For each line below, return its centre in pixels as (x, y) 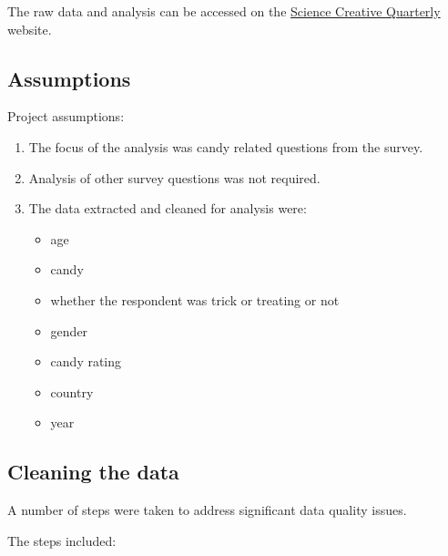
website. (30, 29)
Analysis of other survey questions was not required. (174, 177)
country (72, 391)
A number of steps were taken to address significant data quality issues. (207, 510)
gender (69, 330)
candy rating (86, 361)
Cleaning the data (93, 472)
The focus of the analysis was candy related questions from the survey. (226, 146)
